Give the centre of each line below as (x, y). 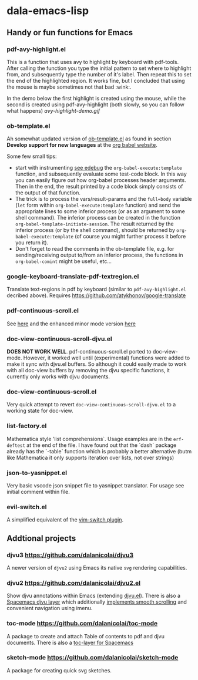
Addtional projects (41, 538)
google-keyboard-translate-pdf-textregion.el (73, 277)
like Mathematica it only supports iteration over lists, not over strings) (90, 457)
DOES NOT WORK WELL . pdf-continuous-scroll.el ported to (79, 352)
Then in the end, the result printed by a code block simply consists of (99, 187)
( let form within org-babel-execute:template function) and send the (98, 205)
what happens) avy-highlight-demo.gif (53, 110)
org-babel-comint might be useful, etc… (63, 261)
